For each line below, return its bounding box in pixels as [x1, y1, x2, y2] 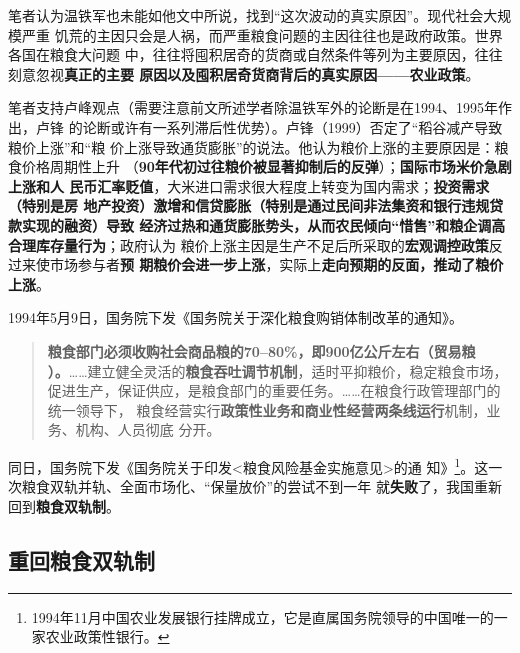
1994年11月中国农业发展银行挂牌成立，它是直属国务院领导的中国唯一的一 [31, 606, 508, 627]
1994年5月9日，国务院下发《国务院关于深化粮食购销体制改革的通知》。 [8, 307, 463, 328]
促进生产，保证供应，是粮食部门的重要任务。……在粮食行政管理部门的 [47, 380, 501, 401]
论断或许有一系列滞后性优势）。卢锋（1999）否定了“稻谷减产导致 [82, 116, 503, 137]
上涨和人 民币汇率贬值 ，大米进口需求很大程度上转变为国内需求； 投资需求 [8, 175, 490, 196]
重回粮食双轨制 [8, 544, 155, 575]
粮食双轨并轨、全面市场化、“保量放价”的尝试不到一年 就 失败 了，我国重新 [21, 476, 502, 497]
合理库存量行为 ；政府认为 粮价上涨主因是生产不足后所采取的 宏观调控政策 [8, 234, 489, 255]
